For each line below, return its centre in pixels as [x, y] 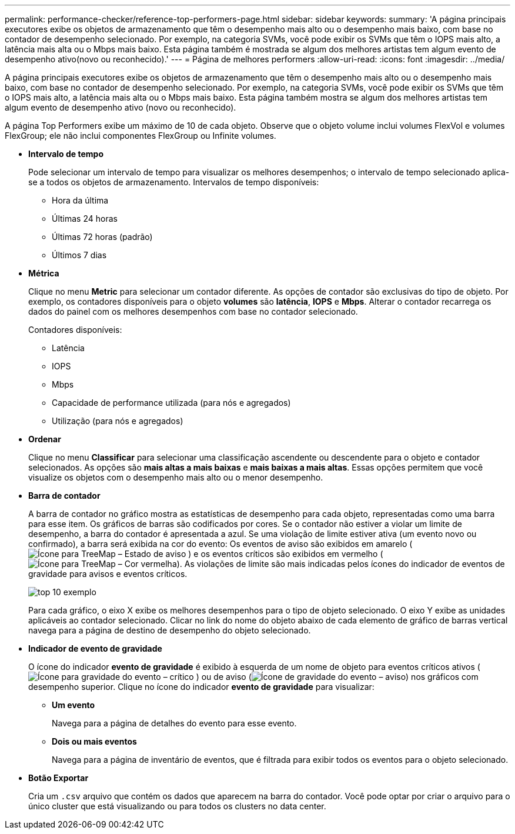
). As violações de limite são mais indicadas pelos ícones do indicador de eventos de [341, 564]
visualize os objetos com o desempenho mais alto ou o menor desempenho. [176, 477]
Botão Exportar [58, 778]
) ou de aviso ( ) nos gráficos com [337, 677]
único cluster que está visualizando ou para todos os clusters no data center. [177, 806]
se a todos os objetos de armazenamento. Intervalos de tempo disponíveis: [174, 182]
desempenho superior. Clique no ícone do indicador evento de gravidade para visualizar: [201, 687]
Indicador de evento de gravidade [95, 648]
